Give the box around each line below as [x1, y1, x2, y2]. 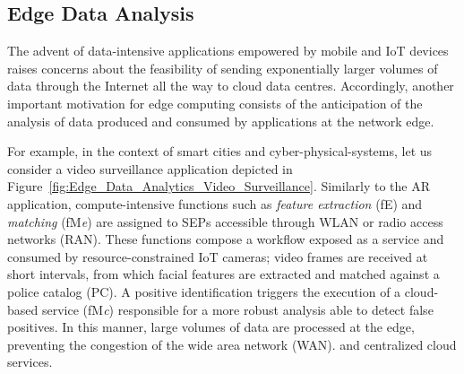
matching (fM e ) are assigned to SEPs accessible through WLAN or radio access [7, 212, 443, 230]
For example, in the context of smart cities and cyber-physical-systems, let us [7, 142, 433, 161]
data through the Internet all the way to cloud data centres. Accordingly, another [7, 76, 454, 95]
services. [7, 352, 53, 371]
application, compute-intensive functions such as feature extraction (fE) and [7, 194, 423, 213]
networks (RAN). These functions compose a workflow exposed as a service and [7, 230, 444, 248]
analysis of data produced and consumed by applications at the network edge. [7, 111, 434, 130]
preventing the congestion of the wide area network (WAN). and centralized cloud [7, 335, 457, 353]
